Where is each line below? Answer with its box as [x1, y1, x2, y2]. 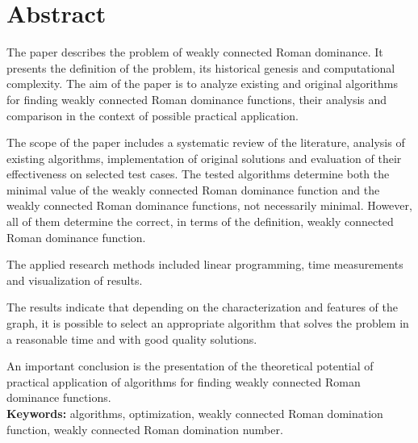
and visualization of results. [6, 271, 143, 288]
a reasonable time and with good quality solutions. [6, 330, 257, 347]
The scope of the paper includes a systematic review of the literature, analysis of [6, 134, 405, 151]
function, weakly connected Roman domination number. [6, 420, 283, 437]
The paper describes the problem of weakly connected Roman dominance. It [6, 44, 383, 61]
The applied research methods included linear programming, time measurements [6, 256, 403, 273]
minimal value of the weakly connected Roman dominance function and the [6, 181, 380, 198]
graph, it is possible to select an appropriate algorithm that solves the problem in [6, 315, 409, 332]
